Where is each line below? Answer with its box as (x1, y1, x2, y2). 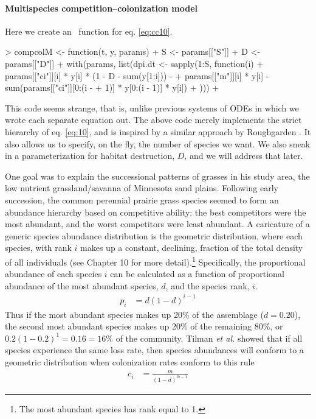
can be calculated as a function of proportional (110, 267, 284, 280)
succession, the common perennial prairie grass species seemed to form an (5, 193, 279, 206)
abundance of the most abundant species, (5, 279, 159, 292)
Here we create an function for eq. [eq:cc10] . (5, 24, 173, 37)
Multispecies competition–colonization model (5, 1, 198, 14)
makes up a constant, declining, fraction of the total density (80, 241, 303, 254)
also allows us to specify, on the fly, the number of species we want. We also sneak (5, 137, 311, 150)
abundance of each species (5, 267, 102, 280)
